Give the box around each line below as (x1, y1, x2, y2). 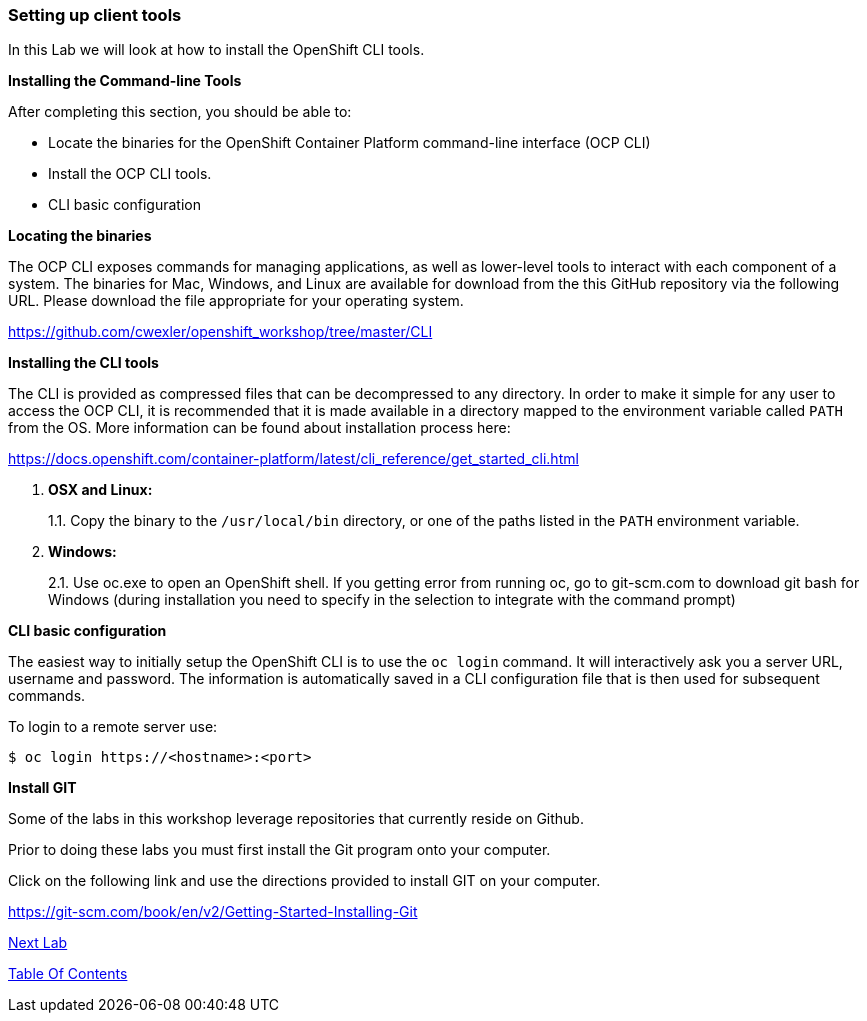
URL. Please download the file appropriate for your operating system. (8, 292, 464, 310)
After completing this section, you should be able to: (8, 103, 352, 121)
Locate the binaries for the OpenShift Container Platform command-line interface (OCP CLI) (48, 134, 651, 152)
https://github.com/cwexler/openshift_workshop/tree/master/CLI (8, 323, 433, 341)
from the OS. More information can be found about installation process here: (8, 419, 511, 437)
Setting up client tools (8, 5, 182, 25)
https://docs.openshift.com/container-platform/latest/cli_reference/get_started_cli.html (8, 450, 579, 468)
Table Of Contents (8, 965, 128, 983)
